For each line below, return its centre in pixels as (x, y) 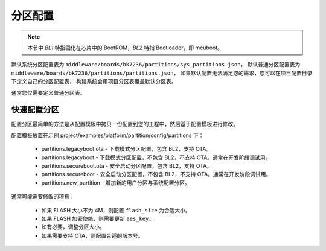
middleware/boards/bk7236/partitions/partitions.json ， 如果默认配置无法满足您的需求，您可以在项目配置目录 (162, 73)
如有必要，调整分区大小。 (73, 227)
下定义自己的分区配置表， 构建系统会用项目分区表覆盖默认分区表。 (94, 81)
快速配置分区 (35, 110)
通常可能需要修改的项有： (43, 197)
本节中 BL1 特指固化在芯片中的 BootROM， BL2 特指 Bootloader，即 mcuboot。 (125, 48)
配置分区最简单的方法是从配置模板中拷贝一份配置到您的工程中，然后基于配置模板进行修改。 (125, 124)
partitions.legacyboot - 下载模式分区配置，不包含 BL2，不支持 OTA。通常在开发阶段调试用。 (156, 157)
